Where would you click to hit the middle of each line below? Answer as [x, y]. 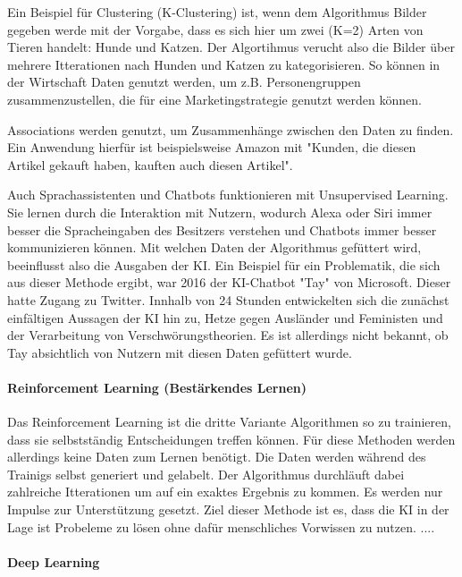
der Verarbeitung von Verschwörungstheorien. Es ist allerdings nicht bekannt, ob [228, 335]
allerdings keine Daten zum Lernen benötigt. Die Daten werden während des [217, 457]
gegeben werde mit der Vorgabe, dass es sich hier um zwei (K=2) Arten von [215, 29]
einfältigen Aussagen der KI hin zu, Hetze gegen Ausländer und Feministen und [225, 317]
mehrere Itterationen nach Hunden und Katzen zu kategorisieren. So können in [224, 64]
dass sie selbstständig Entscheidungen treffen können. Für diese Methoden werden [231, 439]
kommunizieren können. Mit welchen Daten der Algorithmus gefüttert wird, [214, 247]
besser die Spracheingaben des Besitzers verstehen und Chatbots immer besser [222, 229]
